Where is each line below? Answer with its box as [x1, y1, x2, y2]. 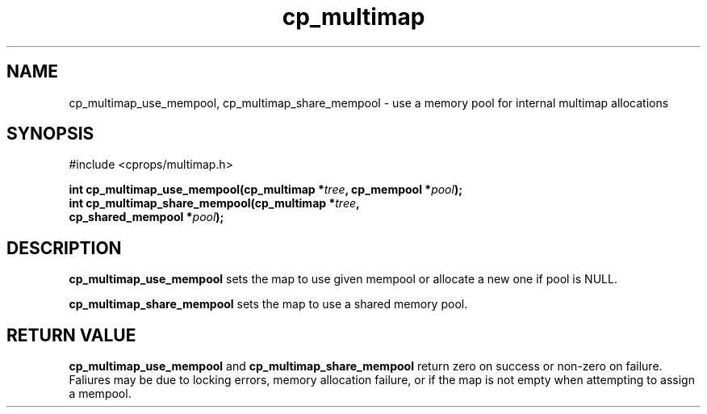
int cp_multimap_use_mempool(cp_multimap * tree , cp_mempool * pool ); [69, 182, 462, 197]
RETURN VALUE [6, 324, 136, 345]
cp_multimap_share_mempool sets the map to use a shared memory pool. [69, 297, 468, 312]
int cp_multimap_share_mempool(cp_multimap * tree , [69, 196, 360, 211]
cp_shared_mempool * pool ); [69, 210, 224, 224]
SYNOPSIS [6, 123, 94, 144]
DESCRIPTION [6, 237, 122, 258]
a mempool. [69, 387, 132, 401]
